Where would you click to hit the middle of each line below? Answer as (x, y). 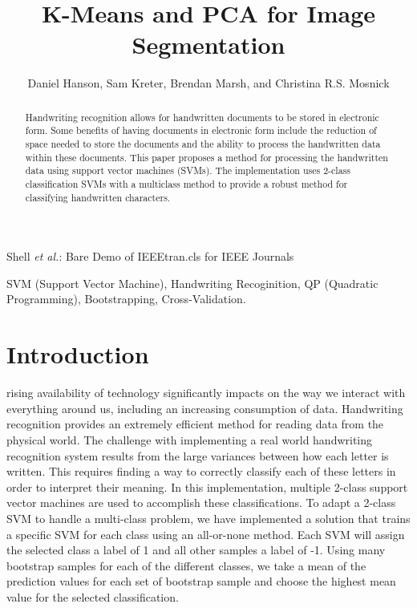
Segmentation (208, 45)
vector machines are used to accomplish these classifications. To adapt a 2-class (201, 503)
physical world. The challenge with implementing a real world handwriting (190, 439)
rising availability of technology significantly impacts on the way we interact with (206, 393)
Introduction (78, 354)
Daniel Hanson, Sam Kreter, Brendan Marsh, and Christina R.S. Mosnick (208, 83)
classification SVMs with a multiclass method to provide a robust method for (186, 183)
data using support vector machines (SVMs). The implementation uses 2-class (188, 170)
